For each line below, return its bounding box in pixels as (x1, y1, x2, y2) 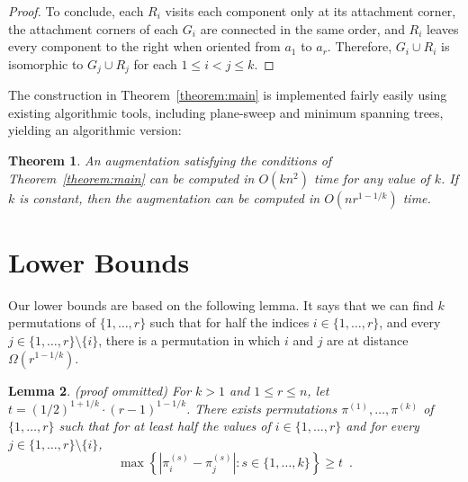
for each (133, 54, 177, 73)
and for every (346, 416, 419, 435)
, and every (379, 313, 441, 332)
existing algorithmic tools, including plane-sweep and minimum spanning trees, (8, 103, 444, 121)
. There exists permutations (186, 398, 337, 417)
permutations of (8, 313, 95, 332)
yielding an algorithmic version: (8, 120, 182, 139)
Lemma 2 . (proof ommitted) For (8, 380, 192, 399)
